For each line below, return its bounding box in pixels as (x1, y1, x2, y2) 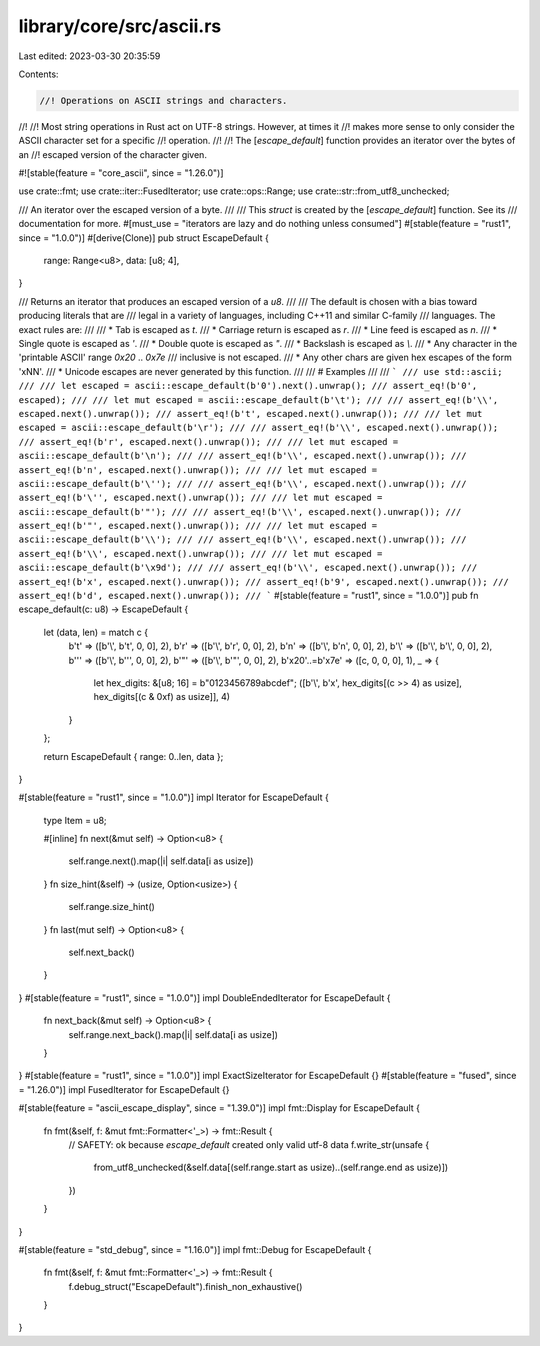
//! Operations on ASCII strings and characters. (39, 95, 288, 106)
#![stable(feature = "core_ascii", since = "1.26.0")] (18, 167, 224, 179)
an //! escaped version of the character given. (18, 148, 207, 160)
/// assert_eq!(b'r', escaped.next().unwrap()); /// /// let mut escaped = (18, 436, 399, 447)
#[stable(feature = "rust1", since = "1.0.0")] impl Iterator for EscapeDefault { (18, 791, 329, 804)
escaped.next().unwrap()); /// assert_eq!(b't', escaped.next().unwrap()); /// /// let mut (18, 408, 483, 419)
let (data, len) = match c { (43, 626, 149, 638)
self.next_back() (68, 946, 135, 959)
